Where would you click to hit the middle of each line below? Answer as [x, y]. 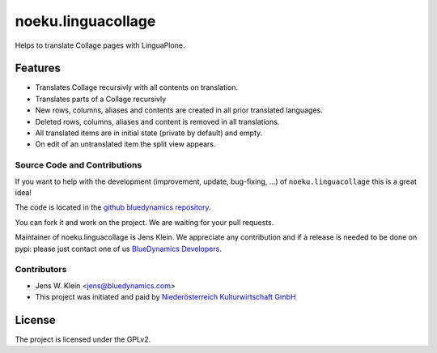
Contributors [41, 270]
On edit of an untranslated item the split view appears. [125, 144]
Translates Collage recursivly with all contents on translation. [137, 87]
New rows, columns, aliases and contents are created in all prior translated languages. [179, 110]
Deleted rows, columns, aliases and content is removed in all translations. [157, 121]
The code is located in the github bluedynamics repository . [113, 207]
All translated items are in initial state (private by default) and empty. [149, 133]
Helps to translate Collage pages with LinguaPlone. [100, 45]
